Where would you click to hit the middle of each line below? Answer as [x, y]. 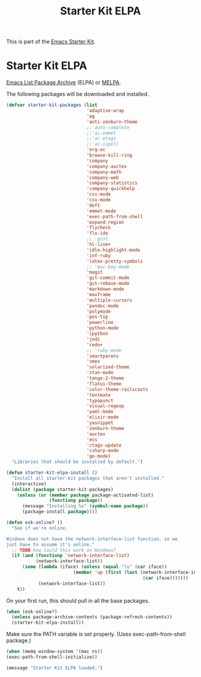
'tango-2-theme [105, 378]
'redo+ [95, 345]
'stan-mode [100, 373]
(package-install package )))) [60, 512]
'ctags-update [104, 445]
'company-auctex [107, 166]
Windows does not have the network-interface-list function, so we [92, 539]
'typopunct [100, 401]
